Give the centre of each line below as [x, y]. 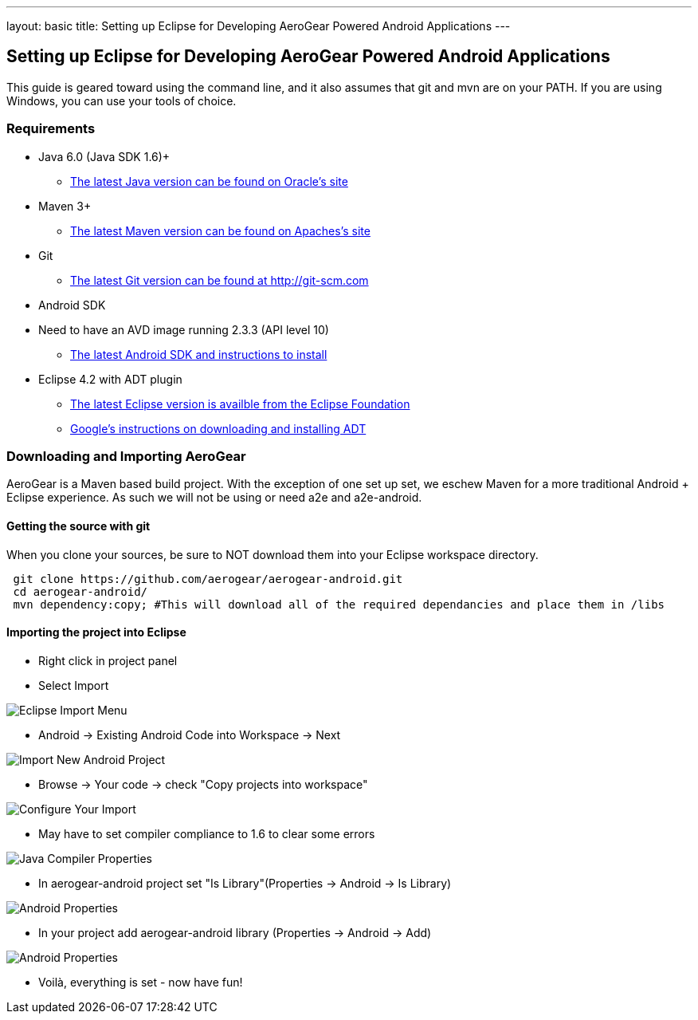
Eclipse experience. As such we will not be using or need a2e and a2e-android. [214, 498]
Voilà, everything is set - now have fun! [141, 982]
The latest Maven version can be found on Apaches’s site [220, 230]
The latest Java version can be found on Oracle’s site [209, 181]
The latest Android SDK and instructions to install [199, 354]
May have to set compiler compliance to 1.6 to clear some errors [207, 833]
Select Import [74, 685]
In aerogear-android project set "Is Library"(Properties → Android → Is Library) [245, 883]
